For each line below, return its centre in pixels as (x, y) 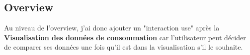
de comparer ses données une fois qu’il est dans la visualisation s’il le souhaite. (124, 47)
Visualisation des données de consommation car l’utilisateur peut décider (125, 37)
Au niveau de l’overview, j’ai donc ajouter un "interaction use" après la (112, 28)
